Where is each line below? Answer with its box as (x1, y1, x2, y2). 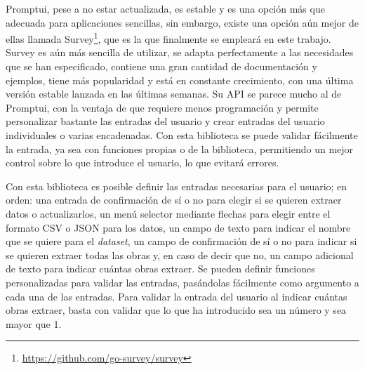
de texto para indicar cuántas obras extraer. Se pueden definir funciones (6, 261, 315, 276)
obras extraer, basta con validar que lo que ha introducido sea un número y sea (6, 303, 347, 317)
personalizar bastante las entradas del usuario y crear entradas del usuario (6, 114, 325, 128)
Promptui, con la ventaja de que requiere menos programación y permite (6, 100, 319, 114)
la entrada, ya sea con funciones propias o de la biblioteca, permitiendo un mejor (6, 141, 354, 156)
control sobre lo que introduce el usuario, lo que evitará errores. (6, 155, 279, 170)
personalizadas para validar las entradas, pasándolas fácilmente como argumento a (6, 275, 359, 289)
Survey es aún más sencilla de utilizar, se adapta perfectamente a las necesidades (6, 45, 354, 60)
